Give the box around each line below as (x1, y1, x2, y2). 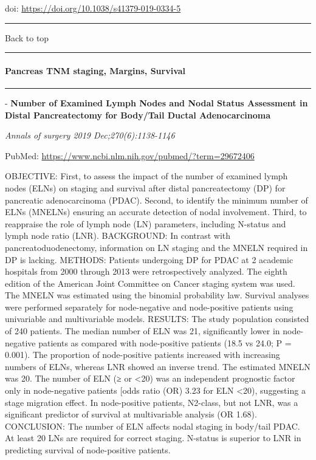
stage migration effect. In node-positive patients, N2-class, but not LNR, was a (5, 396, 298, 408)
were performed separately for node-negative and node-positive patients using (5, 300, 294, 313)
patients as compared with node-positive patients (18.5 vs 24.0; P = (38, 336, 292, 349)
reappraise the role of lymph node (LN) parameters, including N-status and (5, 217, 286, 230)
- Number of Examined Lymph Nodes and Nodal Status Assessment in (5, 96, 308, 109)
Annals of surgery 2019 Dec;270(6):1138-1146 (5, 129, 175, 142)
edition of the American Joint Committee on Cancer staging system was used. (5, 276, 295, 289)
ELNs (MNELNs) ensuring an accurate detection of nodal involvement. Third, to (5, 205, 307, 218)
